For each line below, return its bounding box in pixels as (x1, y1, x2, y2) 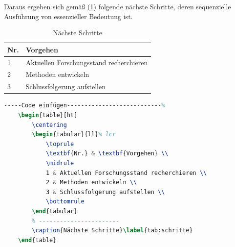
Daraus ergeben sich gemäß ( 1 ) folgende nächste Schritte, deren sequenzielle (4, 1, 231, 11)
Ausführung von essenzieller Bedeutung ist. (4, 11, 133, 21)
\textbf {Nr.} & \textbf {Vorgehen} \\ (45, 150, 169, 157)
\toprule (45, 140, 74, 148)
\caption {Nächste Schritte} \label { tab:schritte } (32, 227, 193, 234)
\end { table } (18, 236, 57, 244)
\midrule (45, 159, 74, 167)
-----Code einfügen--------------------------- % (4, 102, 165, 109)
